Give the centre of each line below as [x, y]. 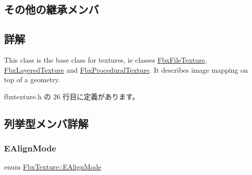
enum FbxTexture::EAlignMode [53, 167]
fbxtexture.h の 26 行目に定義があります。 [72, 96]
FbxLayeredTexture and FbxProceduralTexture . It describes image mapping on [126, 69]
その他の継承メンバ [51, 9]
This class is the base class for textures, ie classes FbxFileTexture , [106, 59]
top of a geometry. [32, 79]
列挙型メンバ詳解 [46, 123]
